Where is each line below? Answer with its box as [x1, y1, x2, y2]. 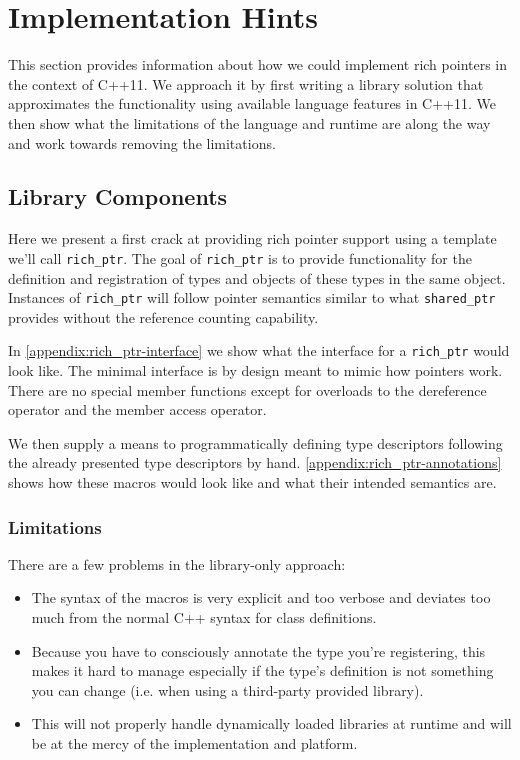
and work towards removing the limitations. [8, 132, 276, 153]
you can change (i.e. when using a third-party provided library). [31, 679, 424, 700]
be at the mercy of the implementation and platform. [31, 732, 358, 753]
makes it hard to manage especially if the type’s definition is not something [31, 660, 494, 681]
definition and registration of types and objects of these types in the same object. [8, 267, 506, 288]
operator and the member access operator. [8, 399, 267, 420]
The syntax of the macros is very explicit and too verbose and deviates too [31, 587, 491, 608]
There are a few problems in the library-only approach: [8, 553, 346, 574]
